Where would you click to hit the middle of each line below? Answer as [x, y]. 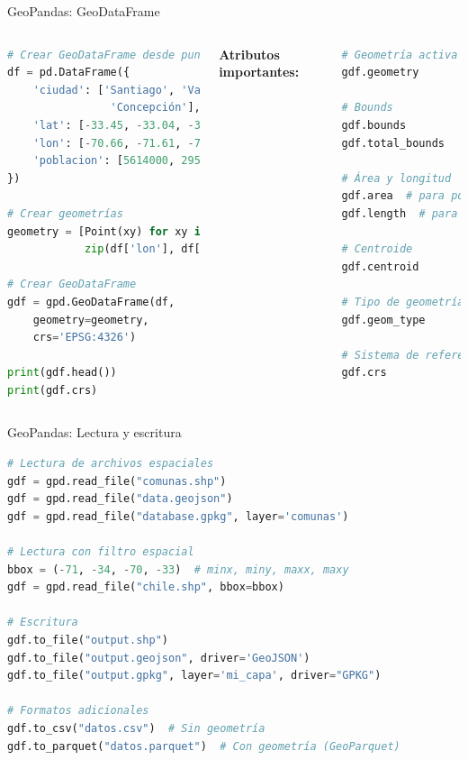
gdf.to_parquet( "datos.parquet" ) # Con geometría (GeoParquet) [204, 746]
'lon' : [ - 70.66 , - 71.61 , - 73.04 [130, 143]
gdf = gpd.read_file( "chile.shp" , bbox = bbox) [146, 587]
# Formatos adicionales [78, 711]
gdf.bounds [374, 125]
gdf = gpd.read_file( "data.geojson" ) [120, 499]
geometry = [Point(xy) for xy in [107, 231]
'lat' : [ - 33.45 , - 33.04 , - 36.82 [130, 125]
